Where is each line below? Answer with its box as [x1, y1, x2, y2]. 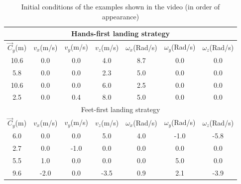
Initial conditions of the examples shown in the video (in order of [21, 1, 220, 11]
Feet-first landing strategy [81, 104, 160, 115]
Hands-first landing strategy [71, 28, 170, 39]
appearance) [102, 11, 139, 21]
